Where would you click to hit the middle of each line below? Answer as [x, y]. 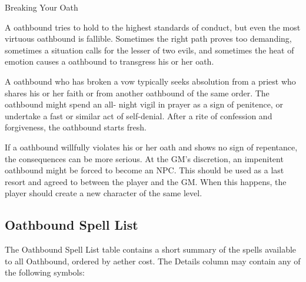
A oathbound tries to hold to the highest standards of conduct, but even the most [153, 27]
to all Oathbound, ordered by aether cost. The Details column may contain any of [153, 261]
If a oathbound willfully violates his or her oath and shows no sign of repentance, [151, 147]
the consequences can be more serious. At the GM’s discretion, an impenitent [144, 158]
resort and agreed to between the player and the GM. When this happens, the [146, 181]
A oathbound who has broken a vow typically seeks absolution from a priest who [150, 81]
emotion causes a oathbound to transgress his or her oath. [109, 61]
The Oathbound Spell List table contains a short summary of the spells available [151, 249]
